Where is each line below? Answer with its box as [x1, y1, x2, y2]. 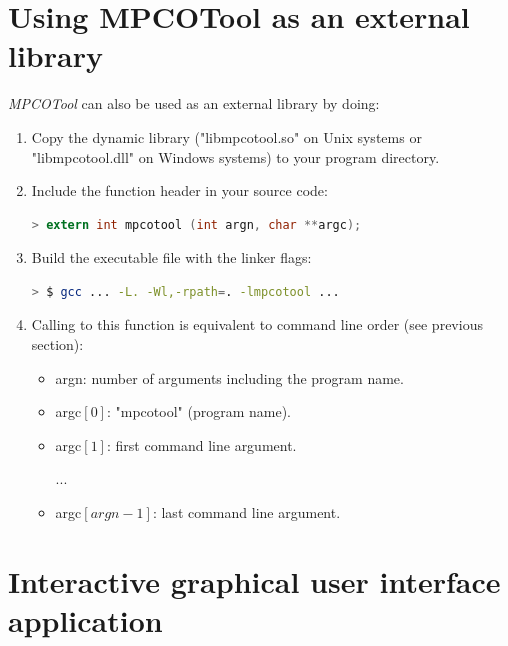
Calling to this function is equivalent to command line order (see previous [31, 314, 483, 335]
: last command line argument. [152, 502, 341, 523]
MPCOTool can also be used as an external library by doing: [8, 93, 380, 114]
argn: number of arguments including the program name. [55, 367, 404, 388]
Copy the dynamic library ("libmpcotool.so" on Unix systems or [31, 126, 422, 147]
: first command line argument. [106, 434, 297, 455]
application [8, 600, 163, 640]
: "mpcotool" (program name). [106, 401, 291, 422]
